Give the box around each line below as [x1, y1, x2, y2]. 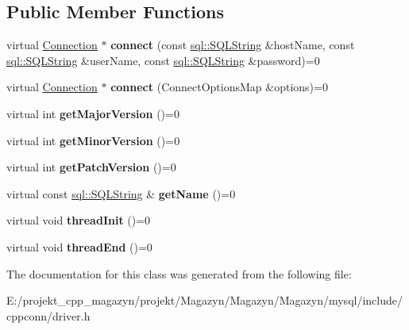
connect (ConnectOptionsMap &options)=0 [110, 79, 328, 95]
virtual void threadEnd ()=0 [6, 238, 152, 255]
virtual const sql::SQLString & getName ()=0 [6, 185, 236, 201]
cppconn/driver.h [6, 307, 91, 324]
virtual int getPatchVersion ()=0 [6, 159, 176, 175]
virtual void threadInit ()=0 [6, 212, 151, 228]
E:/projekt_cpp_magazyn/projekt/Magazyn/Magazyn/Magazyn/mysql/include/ [6, 292, 403, 309]
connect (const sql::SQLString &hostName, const [110, 36, 355, 53]
